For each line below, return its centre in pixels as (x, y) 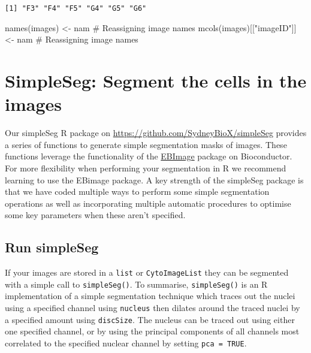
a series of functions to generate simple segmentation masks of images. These (146, 144)
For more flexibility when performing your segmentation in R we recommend (146, 168)
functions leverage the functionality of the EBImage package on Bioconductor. (149, 156)
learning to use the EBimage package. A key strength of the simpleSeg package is (154, 179)
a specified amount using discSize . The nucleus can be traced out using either (150, 319)
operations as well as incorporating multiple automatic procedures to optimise (148, 203)
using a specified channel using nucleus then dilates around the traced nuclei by (153, 308)
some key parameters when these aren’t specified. (95, 215)
